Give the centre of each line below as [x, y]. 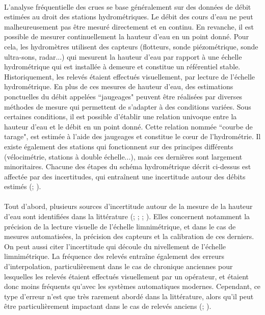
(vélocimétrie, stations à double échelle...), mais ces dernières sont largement [123, 156]
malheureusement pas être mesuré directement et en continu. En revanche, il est [129, 26]
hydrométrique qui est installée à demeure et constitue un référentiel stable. [122, 67]
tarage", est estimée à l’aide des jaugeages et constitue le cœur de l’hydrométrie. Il [132, 136]
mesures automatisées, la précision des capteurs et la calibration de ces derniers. [129, 236]
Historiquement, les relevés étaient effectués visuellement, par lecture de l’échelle [129, 76]
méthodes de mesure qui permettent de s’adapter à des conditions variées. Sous [128, 106]
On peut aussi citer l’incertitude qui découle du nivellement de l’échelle [115, 246]
